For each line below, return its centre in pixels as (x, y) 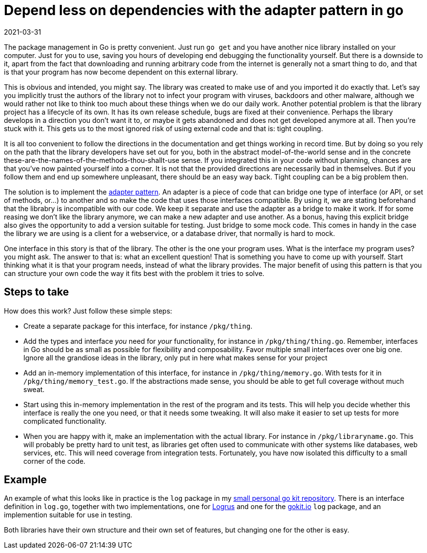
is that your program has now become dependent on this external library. (121, 72)
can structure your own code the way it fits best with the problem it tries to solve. (134, 273)
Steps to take (37, 292)
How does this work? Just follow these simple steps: (88, 311)
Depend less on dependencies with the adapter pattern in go (204, 10)
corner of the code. (55, 461)
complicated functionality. (65, 421)
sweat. (34, 389)
